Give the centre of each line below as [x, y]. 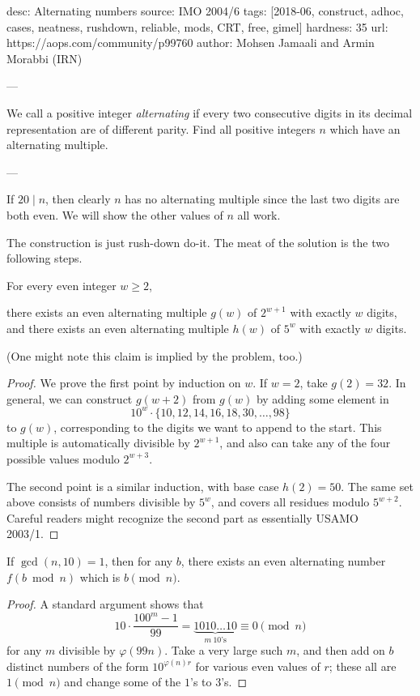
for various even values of [258, 666]
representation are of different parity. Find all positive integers [161, 128]
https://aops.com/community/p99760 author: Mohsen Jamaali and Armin [191, 43]
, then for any [139, 560]
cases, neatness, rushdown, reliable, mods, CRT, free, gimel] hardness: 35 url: [197, 26]
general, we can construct [70, 398]
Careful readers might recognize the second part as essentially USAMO [182, 517]
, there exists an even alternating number [283, 560]
